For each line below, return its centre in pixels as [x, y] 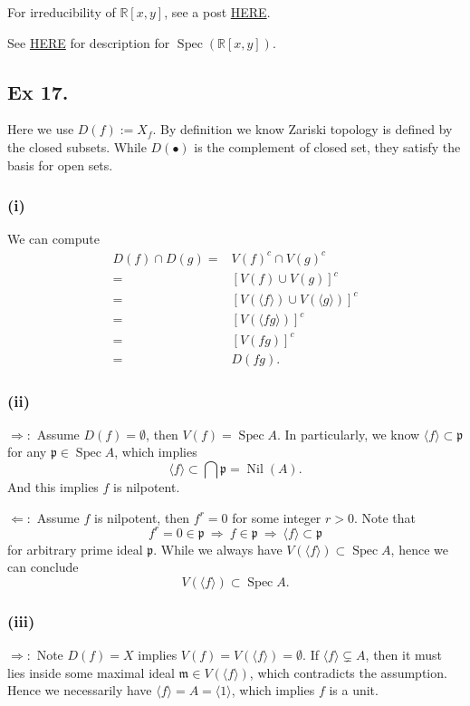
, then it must [404, 655]
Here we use [41, 129]
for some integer [277, 517]
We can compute [53, 239]
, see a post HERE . [217, 12]
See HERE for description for [89, 42]
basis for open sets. [60, 164]
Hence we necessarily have [80, 690]
